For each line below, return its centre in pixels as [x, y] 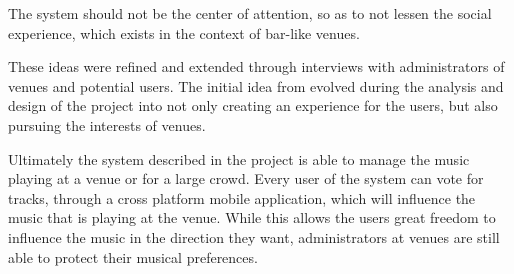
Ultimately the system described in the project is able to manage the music [239, 158]
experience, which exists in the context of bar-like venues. [184, 32]
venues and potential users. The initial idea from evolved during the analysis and [256, 85]
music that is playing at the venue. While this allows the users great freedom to [252, 217]
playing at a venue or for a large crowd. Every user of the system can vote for [246, 178]
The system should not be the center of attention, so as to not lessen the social [250, 13]
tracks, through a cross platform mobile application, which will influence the [242, 197]
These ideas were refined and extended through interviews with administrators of [256, 66]
